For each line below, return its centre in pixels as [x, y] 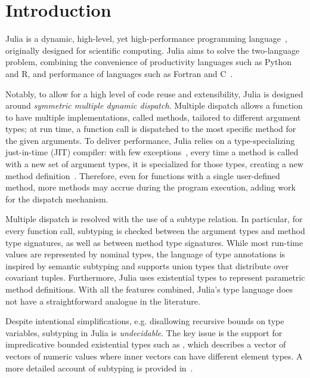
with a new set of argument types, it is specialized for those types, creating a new [154, 164]
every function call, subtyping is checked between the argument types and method [155, 231]
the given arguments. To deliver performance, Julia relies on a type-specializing [150, 140]
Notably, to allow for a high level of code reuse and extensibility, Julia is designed [154, 93]
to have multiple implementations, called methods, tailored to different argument [153, 117]
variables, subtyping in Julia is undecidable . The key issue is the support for [144, 332]
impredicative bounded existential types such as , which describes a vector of [146, 344]
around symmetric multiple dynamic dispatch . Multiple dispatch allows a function [154, 105]
